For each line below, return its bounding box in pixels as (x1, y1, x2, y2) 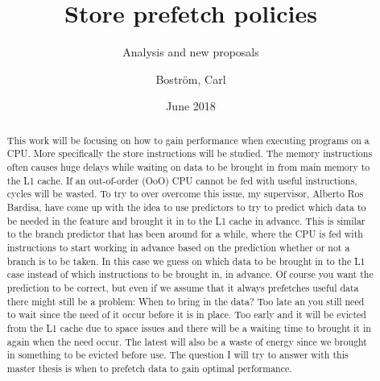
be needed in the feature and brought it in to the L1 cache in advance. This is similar (6, 213, 366, 227)
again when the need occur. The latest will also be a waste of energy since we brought (6, 334, 367, 348)
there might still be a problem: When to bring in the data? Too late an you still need (6, 294, 365, 308)
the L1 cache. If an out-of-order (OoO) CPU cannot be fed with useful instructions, (6, 173, 357, 187)
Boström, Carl (155, 70, 226, 87)
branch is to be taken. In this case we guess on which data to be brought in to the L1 (6, 254, 366, 267)
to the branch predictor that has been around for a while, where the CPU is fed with (6, 227, 363, 241)
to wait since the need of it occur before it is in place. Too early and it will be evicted (6, 308, 366, 321)
